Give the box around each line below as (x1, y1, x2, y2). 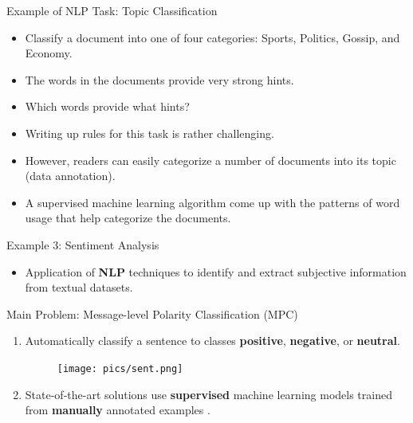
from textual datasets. (25, 279, 133, 296)
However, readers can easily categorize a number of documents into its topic (25, 151, 396, 168)
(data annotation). (25, 167, 116, 184)
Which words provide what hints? (25, 98, 190, 115)
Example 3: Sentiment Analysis (6, 236, 159, 253)
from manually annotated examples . (25, 401, 210, 418)
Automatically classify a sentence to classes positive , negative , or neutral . (25, 332, 400, 349)
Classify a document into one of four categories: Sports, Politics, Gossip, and (25, 29, 400, 45)
